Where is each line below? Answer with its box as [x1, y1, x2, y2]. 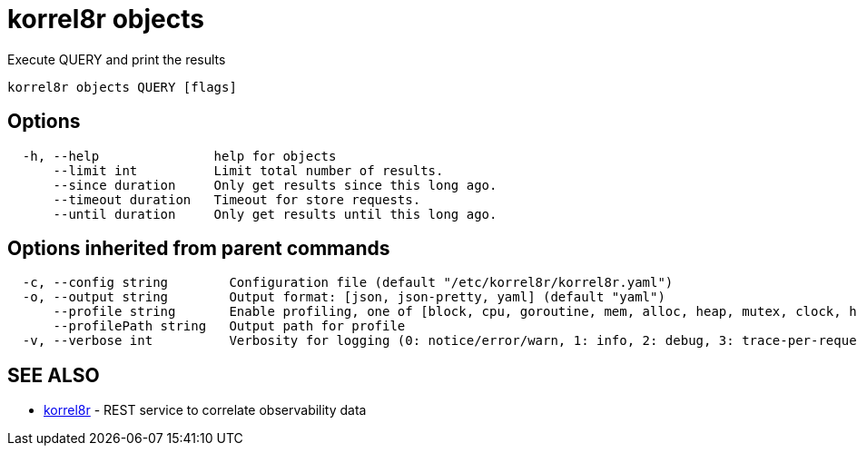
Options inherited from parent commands [7, 237, 390, 261]
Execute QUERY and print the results [7, 51, 226, 67]
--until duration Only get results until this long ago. [53, 206, 497, 222]
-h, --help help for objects [22, 148, 337, 163]
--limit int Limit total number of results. [53, 162, 444, 178]
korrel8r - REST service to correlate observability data [44, 402, 367, 419]
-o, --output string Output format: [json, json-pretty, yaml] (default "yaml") [22, 290, 665, 305]
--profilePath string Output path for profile [53, 319, 406, 334]
